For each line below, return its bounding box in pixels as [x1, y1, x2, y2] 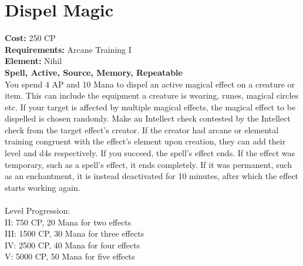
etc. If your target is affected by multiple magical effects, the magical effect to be [5, 100, 296, 113]
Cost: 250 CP [5, 32, 56, 44]
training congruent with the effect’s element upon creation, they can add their [5, 135, 286, 147]
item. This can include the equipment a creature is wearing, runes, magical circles [5, 89, 299, 102]
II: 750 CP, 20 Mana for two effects [5, 216, 132, 228]
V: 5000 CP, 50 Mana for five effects [5, 250, 135, 262]
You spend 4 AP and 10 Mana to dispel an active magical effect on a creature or [5, 78, 295, 90]
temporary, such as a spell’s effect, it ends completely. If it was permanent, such [5, 158, 292, 170]
